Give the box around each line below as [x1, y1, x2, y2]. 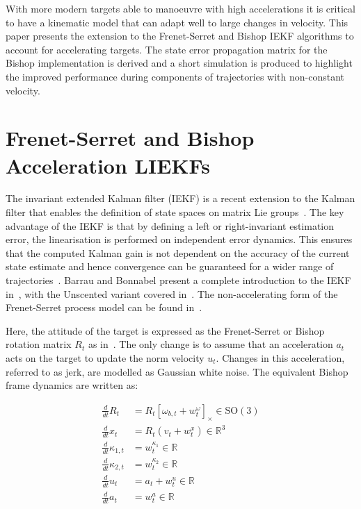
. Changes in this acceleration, [216, 351, 345, 365]
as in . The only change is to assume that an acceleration [88, 337, 333, 351]
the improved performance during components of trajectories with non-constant [6, 69, 344, 83]
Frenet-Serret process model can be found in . [6, 300, 202, 315]
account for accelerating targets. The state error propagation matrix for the [6, 42, 328, 56]
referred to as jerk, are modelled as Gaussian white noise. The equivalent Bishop [6, 364, 348, 378]
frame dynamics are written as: [6, 378, 138, 392]
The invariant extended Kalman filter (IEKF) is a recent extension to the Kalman [6, 191, 355, 206]
